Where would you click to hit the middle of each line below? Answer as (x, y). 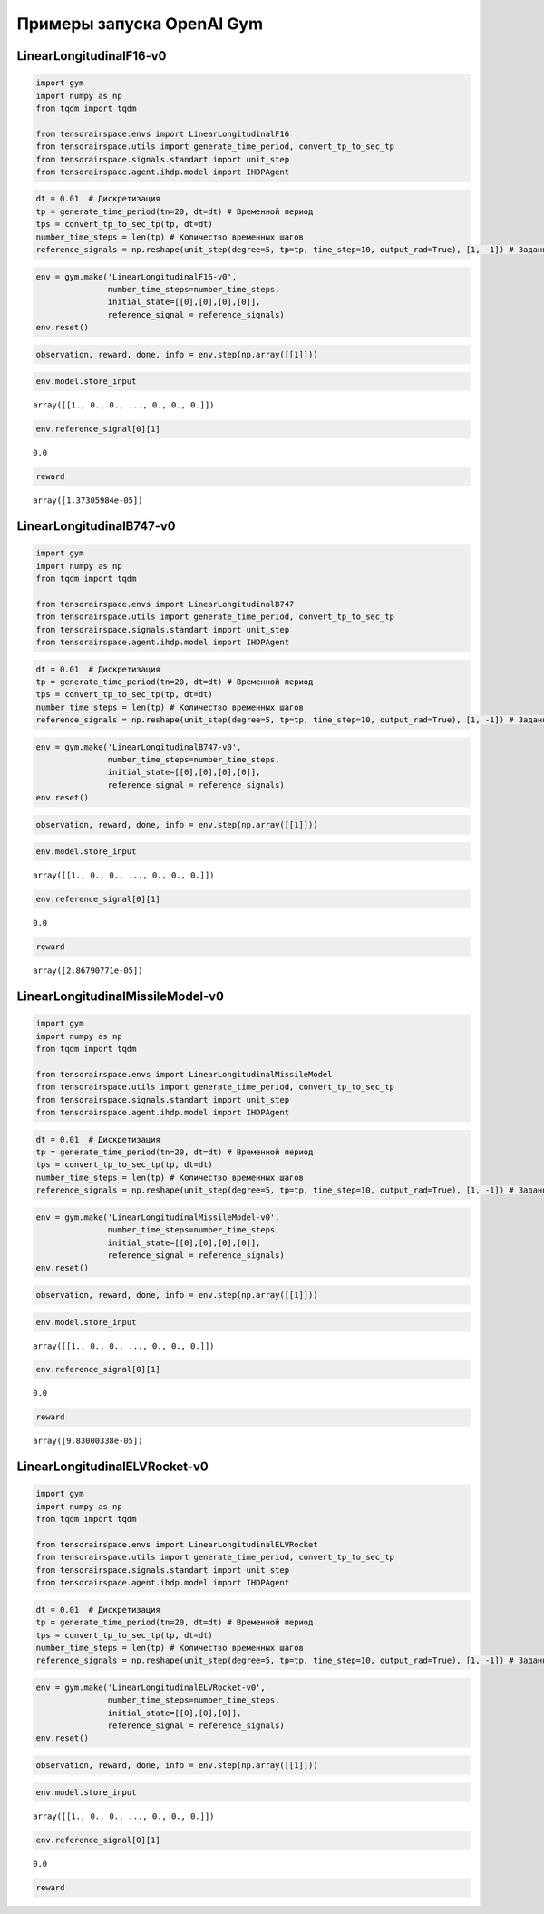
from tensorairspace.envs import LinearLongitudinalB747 (165, 604)
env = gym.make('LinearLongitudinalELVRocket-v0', (151, 1687)
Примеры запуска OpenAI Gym (140, 24)
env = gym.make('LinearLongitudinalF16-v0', (136, 276)
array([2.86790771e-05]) (88, 971)
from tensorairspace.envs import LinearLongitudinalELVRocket (177, 1544)
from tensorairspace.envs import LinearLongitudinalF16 (163, 133)
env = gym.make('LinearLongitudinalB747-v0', (139, 747)
